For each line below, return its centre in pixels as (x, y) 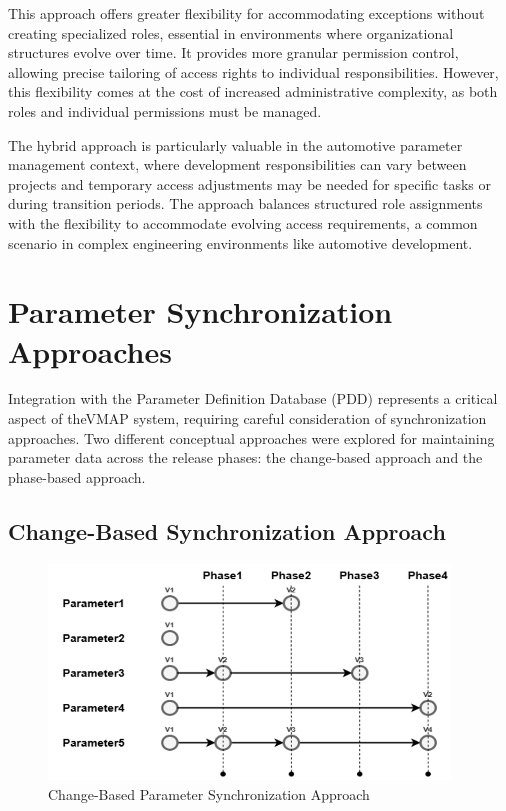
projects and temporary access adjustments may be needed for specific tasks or (249, 183)
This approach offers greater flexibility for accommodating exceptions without (246, 13)
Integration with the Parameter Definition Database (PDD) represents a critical (253, 398)
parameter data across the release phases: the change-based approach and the (245, 457)
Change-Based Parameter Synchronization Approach (209, 793)
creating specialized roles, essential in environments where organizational (231, 32)
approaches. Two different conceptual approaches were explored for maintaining (251, 437)
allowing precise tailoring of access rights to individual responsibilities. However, (253, 71)
